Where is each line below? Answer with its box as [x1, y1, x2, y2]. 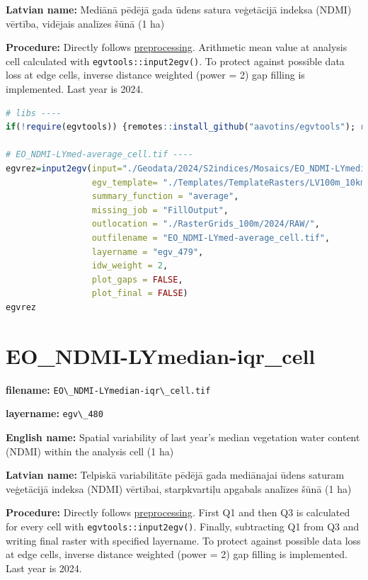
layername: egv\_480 [6, 406, 103, 421]
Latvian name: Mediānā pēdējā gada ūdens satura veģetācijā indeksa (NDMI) [6, 2, 352, 16]
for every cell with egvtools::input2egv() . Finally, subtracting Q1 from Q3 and [6, 518, 360, 533]
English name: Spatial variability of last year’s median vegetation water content [6, 429, 360, 444]
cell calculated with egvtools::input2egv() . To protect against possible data [6, 53, 345, 68]
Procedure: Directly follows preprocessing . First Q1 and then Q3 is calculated [6, 505, 350, 520]
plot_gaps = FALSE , [91, 274, 183, 285]
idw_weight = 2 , [91, 261, 168, 271]
